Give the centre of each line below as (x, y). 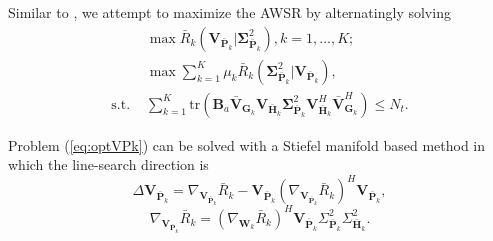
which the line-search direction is (108, 164)
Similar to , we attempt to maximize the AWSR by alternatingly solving (229, 12)
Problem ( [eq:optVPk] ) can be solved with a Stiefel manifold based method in (247, 144)
